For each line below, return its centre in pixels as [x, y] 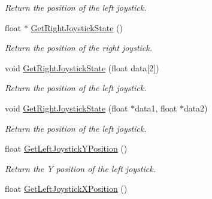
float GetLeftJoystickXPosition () [66, 189]
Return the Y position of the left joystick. [80, 168]
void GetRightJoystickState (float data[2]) [82, 67]
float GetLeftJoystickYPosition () [66, 148]
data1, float [156, 108]
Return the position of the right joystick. [79, 48]
